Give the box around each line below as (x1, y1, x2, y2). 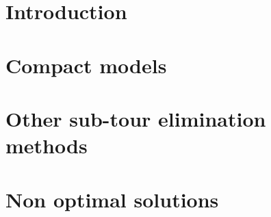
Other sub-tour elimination (5, 104, 266, 132)
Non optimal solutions (5, 185, 219, 213)
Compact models (5, 51, 167, 79)
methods (5, 131, 88, 159)
